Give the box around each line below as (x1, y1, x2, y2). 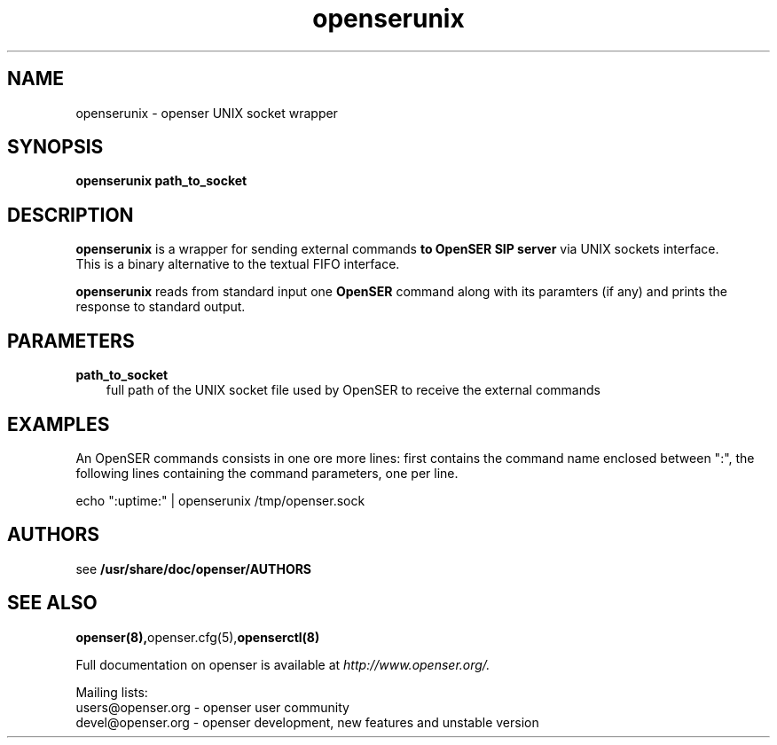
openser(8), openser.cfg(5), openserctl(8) (75, 629, 320, 645)
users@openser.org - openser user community (75, 699, 349, 715)
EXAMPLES (7, 412, 110, 435)
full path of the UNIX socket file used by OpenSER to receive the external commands (106, 382, 600, 398)
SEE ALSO (7, 592, 98, 615)
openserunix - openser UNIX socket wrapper (75, 105, 338, 121)
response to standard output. (75, 299, 246, 315)
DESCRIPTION (7, 203, 134, 226)
